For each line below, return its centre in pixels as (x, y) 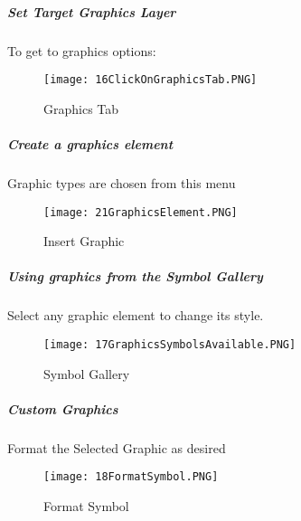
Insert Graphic (84, 241)
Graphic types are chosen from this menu (122, 182)
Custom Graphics (63, 408)
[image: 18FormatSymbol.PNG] (131, 477)
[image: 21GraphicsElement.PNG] (141, 212)
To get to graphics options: (82, 50)
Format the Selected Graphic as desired (117, 447)
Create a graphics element (90, 144)
